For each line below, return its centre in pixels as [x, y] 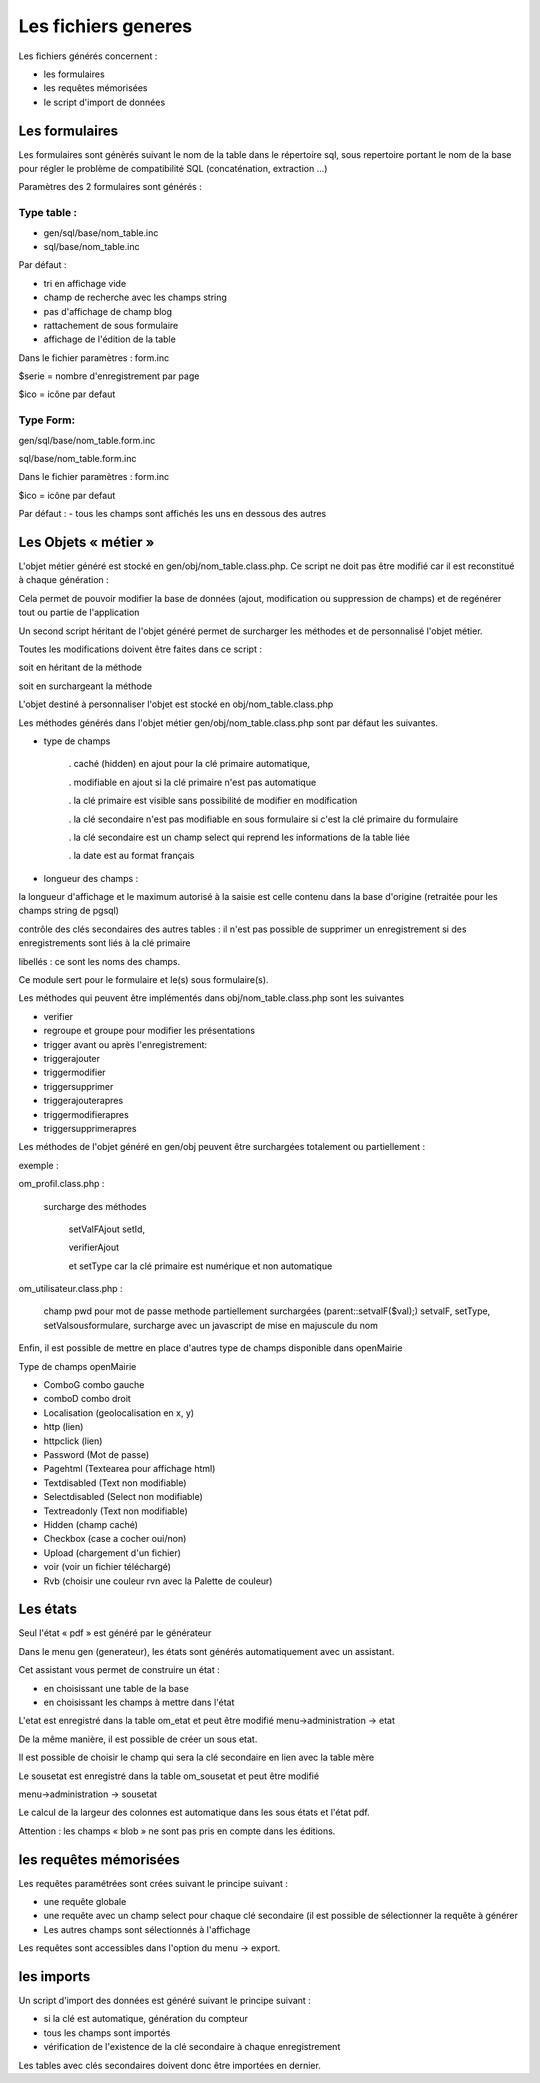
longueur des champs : [91, 878]
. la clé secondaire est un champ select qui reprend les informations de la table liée [239, 837]
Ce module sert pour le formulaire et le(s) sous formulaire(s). [143, 980]
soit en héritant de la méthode [80, 667]
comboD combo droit [87, 1399]
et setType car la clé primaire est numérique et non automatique [200, 1266]
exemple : [38, 1165]
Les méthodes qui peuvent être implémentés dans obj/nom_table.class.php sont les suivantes [211, 998]
